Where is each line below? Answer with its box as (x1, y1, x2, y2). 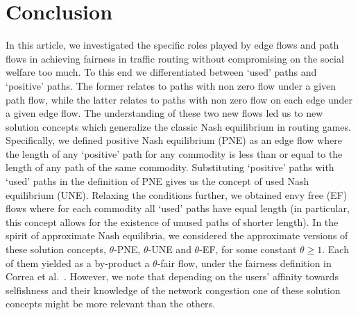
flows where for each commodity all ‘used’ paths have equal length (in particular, (6, 201, 350, 216)
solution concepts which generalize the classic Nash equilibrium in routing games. (6, 119, 351, 134)
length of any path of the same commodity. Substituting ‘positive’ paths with (6, 160, 334, 175)
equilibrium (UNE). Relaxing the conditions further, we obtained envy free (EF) (6, 187, 348, 202)
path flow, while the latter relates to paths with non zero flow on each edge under (6, 92, 353, 106)
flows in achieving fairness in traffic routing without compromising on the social (6, 51, 344, 65)
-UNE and (148, 242, 191, 257)
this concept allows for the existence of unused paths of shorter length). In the (6, 214, 339, 229)
